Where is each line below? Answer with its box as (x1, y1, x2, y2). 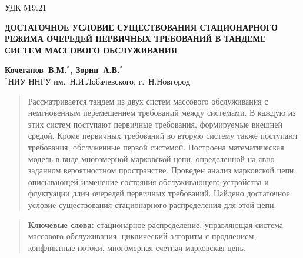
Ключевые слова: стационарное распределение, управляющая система (28, 218, 284, 230)
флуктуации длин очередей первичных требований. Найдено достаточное (28, 187, 290, 199)
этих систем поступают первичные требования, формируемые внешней (28, 118, 282, 130)
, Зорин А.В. (70, 63, 120, 76)
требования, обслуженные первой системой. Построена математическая (28, 140, 284, 153)
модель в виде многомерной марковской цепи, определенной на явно (28, 152, 275, 165)
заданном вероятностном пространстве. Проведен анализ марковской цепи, (28, 164, 297, 176)
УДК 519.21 (5, 1, 46, 13)
